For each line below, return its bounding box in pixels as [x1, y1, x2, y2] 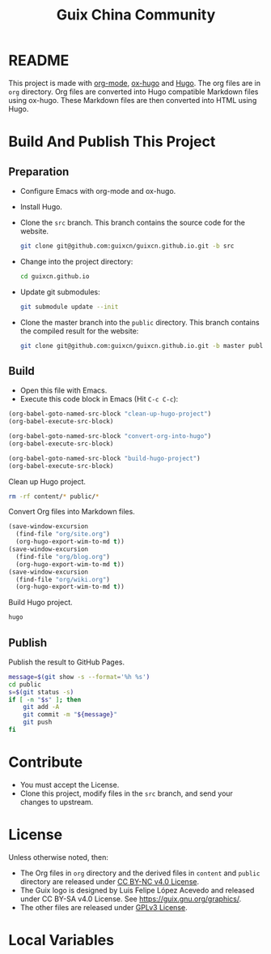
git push [23, 718, 53, 727]
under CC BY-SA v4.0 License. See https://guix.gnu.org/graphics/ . [19, 894, 242, 904]
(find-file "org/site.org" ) [15, 530, 111, 539]
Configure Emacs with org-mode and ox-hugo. [19, 186, 176, 196]
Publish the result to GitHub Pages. [8, 657, 125, 667]
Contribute [8, 753, 83, 771]
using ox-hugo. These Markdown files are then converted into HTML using [8, 95, 257, 105]
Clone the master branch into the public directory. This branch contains [19, 317, 260, 327]
